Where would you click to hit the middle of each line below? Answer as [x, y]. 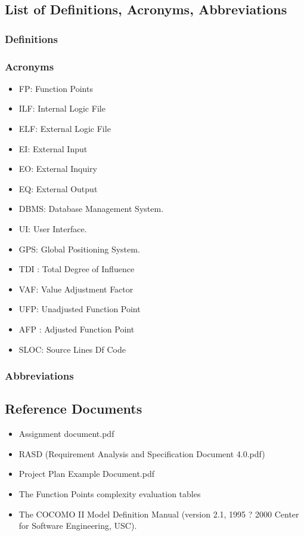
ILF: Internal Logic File [62, 108]
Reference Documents [74, 409]
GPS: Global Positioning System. [79, 249]
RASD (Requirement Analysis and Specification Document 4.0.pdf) [142, 453]
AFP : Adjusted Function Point [77, 329]
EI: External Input [53, 148]
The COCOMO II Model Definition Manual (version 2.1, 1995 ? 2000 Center [159, 514]
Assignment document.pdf [66, 434]
